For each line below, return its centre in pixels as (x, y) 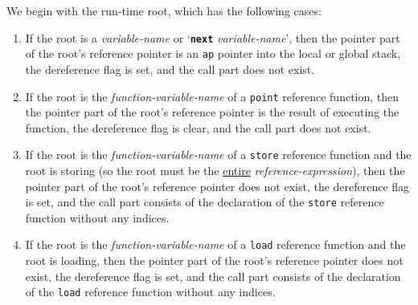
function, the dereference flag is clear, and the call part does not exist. (198, 127)
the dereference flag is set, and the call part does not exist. (170, 69)
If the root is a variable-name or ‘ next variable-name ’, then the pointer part (213, 37)
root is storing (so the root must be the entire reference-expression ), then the (215, 170)
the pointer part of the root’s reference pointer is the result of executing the (212, 112)
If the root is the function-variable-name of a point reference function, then (212, 96)
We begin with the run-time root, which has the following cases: (164, 10)
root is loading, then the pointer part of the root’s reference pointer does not (214, 260)
